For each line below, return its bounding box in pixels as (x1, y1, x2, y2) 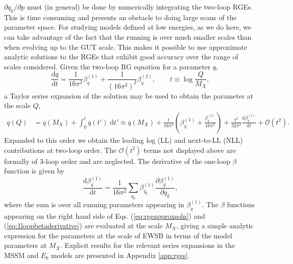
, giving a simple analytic (176, 220, 254, 231)
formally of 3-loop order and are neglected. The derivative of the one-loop (4, 155, 230, 166)
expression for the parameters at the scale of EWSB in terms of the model (4, 230, 232, 240)
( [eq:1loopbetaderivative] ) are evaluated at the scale (4, 220, 163, 231)
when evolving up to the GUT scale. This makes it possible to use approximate (4, 41, 247, 52)
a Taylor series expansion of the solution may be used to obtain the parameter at (4, 90, 253, 101)
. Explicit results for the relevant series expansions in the (60, 240, 235, 250)
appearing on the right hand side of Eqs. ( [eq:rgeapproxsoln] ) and (4, 210, 205, 221)
